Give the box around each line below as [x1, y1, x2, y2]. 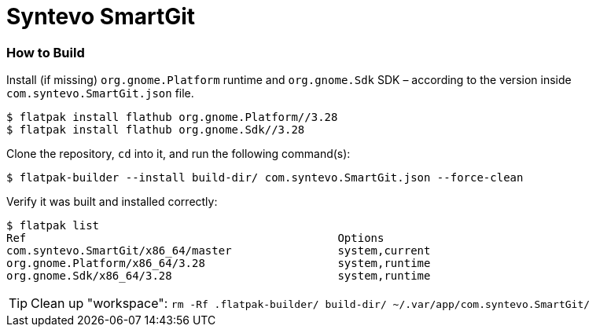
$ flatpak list [6, 219, 100, 232]
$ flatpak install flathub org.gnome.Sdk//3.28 [6, 123, 305, 137]
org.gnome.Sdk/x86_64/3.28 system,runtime [6, 269, 431, 283]
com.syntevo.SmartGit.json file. [6, 86, 194, 101]
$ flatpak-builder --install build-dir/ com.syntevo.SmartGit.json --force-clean [6, 171, 524, 185]
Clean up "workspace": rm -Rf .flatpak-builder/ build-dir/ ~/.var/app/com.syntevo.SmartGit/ [31, 295, 590, 312]
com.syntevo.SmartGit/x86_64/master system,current [6, 244, 431, 258]
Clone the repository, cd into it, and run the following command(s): [6, 147, 351, 161]
